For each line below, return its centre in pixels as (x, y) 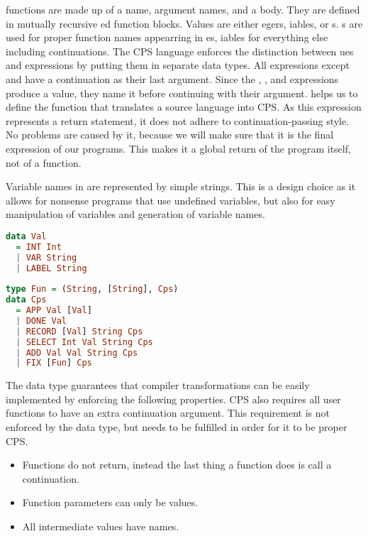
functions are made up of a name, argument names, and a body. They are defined (183, 9)
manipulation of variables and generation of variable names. (135, 214)
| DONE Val (41, 321)
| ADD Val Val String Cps (77, 352)
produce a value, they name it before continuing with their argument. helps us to (182, 93)
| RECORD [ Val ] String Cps (79, 331)
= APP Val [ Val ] (54, 311)
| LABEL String (51, 268)
